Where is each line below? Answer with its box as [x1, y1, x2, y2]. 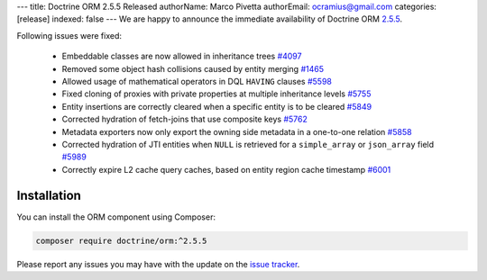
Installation [16, 187, 81, 203]
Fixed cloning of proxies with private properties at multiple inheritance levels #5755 [61, 88, 372, 99]
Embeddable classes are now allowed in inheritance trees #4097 [61, 50, 302, 62]
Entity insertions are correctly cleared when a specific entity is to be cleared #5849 [61, 101, 372, 112]
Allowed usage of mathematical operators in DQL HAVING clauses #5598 [61, 76, 333, 86]
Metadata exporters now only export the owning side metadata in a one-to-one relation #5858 [61, 126, 412, 137]
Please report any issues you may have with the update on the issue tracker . [16, 258, 300, 269]
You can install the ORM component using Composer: [16, 212, 216, 222]
